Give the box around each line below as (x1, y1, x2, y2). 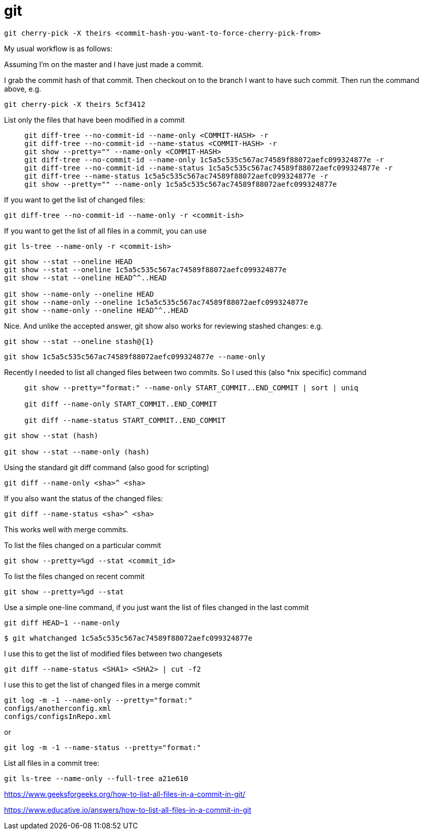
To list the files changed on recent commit (4, 571, 145, 581)
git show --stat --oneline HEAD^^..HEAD (4, 273, 167, 282)
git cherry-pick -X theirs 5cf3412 (4, 100, 146, 108)
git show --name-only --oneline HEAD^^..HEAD (4, 306, 188, 314)
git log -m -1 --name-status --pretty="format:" (4, 743, 201, 752)
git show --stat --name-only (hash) (4, 447, 150, 456)
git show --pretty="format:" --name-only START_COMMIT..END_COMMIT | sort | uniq (24, 383, 359, 392)
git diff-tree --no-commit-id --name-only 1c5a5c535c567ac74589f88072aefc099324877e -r (24, 155, 384, 164)
